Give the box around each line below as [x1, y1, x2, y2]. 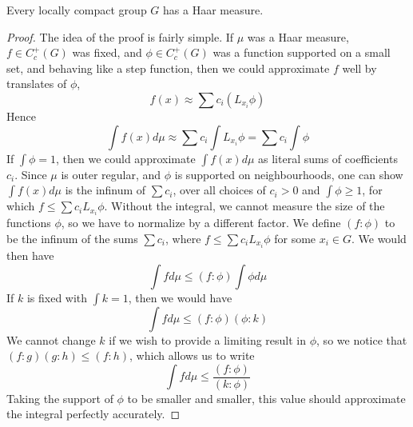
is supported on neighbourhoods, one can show [174, 166, 403, 182]
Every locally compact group [6, 2, 147, 18]
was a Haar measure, [247, 28, 349, 45]
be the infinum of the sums [6, 229, 138, 246]
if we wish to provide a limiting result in [109, 331, 307, 348]
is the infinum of [65, 182, 146, 198]
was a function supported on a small [212, 44, 391, 61]
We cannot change [6, 331, 96, 348]
